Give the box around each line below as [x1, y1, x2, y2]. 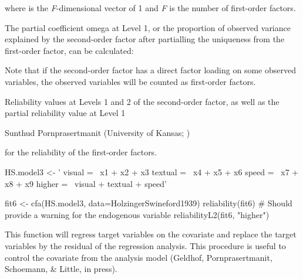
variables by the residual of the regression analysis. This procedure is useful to [5, 239, 286, 251]
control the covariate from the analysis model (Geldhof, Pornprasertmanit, [5, 251, 272, 263]
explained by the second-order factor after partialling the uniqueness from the [5, 33, 285, 45]
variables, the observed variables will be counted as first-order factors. [5, 75, 256, 87]
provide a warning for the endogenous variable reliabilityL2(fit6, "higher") [5, 208, 270, 220]
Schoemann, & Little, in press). [5, 263, 117, 275]
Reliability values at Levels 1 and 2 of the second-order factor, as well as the [5, 95, 280, 107]
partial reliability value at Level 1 [5, 107, 126, 119]
